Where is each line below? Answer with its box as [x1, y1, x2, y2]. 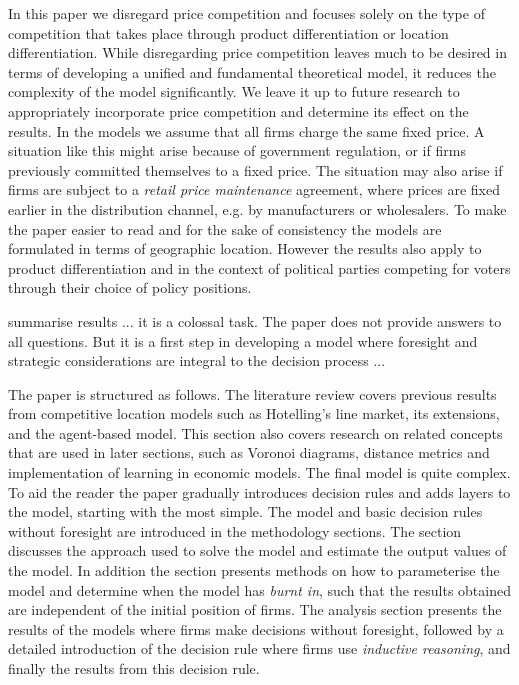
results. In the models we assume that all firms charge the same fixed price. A [8, 120, 485, 141]
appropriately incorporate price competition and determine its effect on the [8, 100, 469, 121]
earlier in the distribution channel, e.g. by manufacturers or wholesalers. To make [8, 198, 507, 219]
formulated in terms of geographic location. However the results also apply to [8, 238, 482, 259]
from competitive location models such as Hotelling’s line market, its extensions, [8, 403, 500, 424]
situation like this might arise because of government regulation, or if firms [8, 140, 466, 161]
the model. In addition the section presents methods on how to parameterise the [8, 560, 500, 581]
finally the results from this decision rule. [8, 658, 260, 678]
